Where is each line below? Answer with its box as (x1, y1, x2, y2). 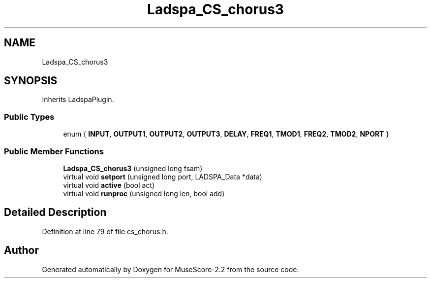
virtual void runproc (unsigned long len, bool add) (63, 189, 225, 198)
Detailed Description (4, 206, 107, 219)
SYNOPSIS (4, 74, 58, 87)
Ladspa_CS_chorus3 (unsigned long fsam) (63, 164, 203, 173)
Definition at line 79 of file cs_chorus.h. (42, 227, 168, 236)
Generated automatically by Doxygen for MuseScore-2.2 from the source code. (42, 265, 299, 274)
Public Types (4, 111, 55, 122)
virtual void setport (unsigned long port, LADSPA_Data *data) (63, 172, 262, 181)
